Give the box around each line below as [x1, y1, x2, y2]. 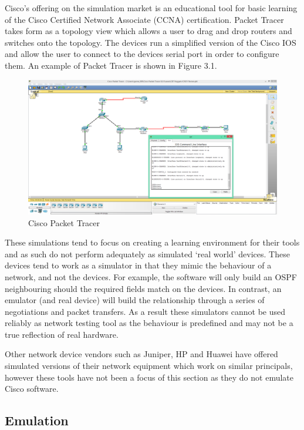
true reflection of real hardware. [5, 328, 119, 340]
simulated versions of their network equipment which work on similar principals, [5, 360, 293, 372]
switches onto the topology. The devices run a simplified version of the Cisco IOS [5, 36, 296, 48]
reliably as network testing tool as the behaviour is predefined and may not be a [5, 317, 293, 329]
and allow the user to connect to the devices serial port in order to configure [5, 48, 279, 60]
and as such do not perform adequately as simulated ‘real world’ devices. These [5, 247, 290, 260]
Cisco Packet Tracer [28, 216, 100, 229]
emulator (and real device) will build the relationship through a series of [5, 294, 265, 306]
